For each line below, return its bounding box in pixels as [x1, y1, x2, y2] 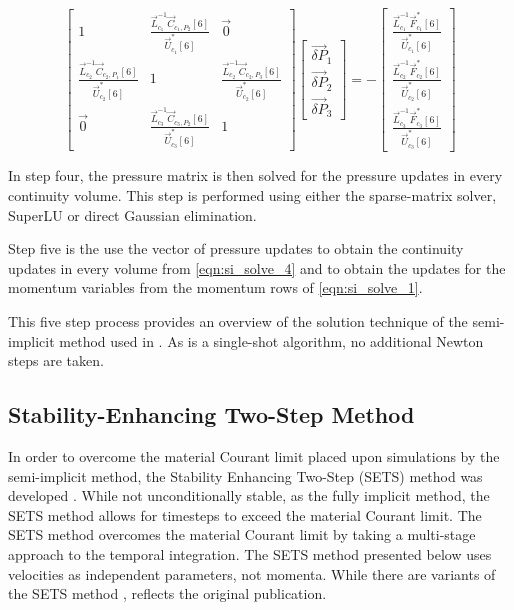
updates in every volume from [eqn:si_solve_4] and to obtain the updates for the [8, 257, 506, 278]
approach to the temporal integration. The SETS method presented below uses [8, 543, 492, 564]
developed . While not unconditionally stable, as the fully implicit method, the [8, 485, 490, 506]
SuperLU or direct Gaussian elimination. [8, 204, 257, 225]
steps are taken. [8, 350, 104, 371]
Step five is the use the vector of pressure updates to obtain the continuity [8, 238, 464, 259]
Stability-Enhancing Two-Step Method [8, 399, 415, 430]
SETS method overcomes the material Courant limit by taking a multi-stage [8, 524, 476, 545]
